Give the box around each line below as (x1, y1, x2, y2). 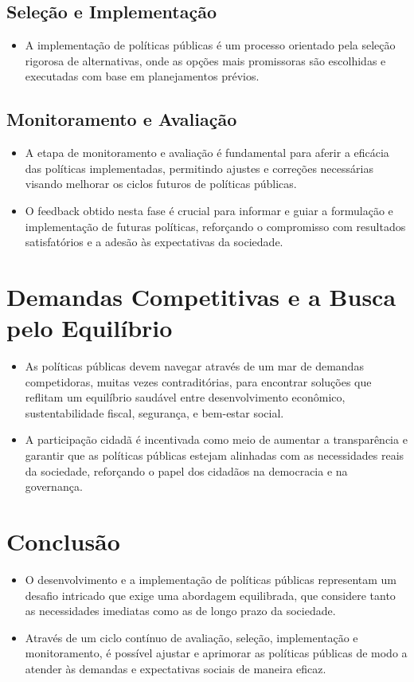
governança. (25, 478, 83, 495)
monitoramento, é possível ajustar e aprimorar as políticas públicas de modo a (25, 645, 408, 661)
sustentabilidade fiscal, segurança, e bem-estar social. (25, 404, 284, 421)
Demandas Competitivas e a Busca (6, 280, 396, 312)
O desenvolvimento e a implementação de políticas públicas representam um (25, 570, 397, 587)
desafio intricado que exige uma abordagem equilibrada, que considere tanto (25, 586, 396, 603)
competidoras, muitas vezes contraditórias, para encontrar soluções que (25, 373, 372, 390)
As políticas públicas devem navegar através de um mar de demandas (25, 358, 364, 374)
